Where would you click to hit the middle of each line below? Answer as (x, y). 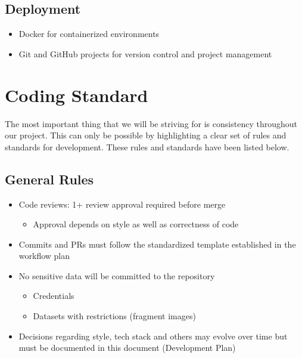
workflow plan (44, 256)
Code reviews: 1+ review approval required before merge (122, 204)
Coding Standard (77, 95)
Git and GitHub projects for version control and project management (145, 53)
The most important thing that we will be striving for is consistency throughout (151, 123)
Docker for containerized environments (89, 34)
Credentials (54, 296)
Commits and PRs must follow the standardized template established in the (157, 244)
